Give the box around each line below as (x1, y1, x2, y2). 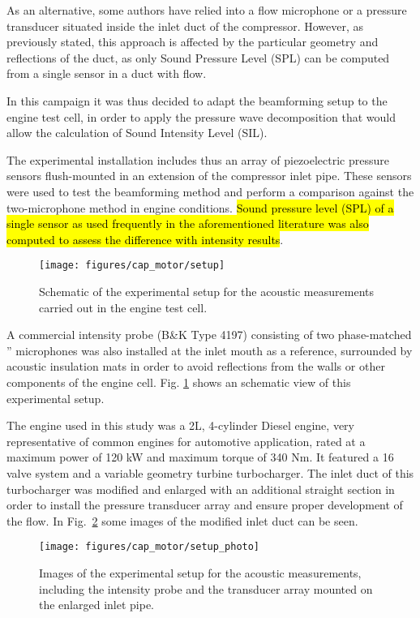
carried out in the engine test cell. (39, 298, 208, 315)
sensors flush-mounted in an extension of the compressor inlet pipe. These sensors (6, 167, 412, 184)
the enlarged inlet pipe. (39, 596, 155, 613)
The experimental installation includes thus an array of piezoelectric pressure (6, 151, 389, 168)
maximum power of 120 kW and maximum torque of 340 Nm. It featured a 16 (6, 448, 394, 466)
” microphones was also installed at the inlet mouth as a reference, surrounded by (6, 341, 413, 358)
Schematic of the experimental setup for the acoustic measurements (39, 282, 374, 299)
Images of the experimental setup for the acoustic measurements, (39, 564, 362, 581)
